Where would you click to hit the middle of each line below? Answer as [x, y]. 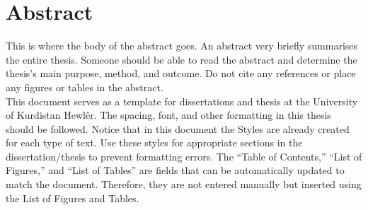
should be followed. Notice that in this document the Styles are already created [178, 128]
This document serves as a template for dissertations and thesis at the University [182, 101]
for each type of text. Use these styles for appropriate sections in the [154, 142]
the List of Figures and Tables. [73, 198]
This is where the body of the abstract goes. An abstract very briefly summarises [182, 46]
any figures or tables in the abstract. [85, 87]
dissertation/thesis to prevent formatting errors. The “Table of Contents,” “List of [184, 156]
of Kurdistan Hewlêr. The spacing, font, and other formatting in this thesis [168, 115]
